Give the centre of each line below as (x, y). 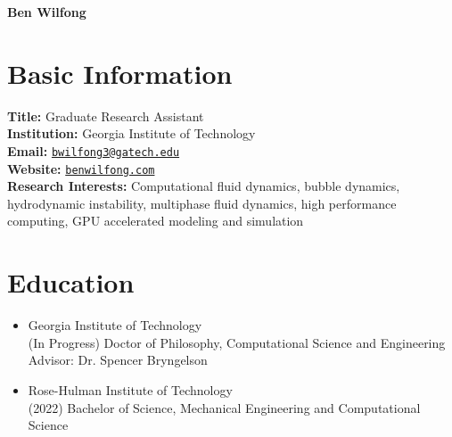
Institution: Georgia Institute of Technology (131, 133)
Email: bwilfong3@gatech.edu (94, 150)
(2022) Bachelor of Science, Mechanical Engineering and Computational (224, 407)
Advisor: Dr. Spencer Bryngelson (118, 360)
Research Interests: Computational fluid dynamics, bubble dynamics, (204, 186)
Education (71, 282)
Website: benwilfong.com (81, 168)
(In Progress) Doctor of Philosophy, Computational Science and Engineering (237, 342)
